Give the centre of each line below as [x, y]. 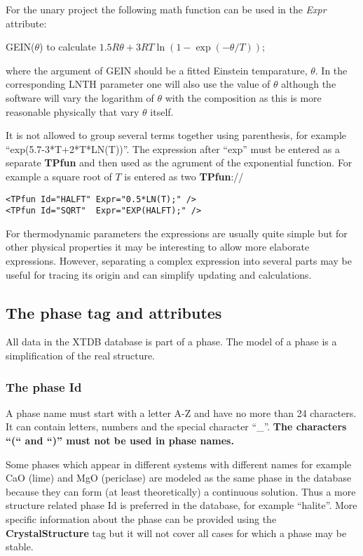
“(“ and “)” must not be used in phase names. [120, 441]
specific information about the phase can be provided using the [141, 518]
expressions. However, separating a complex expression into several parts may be [179, 261]
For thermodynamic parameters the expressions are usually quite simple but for [177, 233]
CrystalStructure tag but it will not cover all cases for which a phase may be [176, 532]
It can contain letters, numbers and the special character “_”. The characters [176, 426]
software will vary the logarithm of [80, 97]
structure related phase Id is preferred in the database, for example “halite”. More [181, 505]
